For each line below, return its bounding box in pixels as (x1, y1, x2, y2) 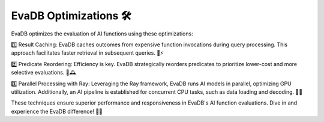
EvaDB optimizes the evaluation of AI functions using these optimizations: (11, 30, 193, 37)
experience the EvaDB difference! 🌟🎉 (11, 108, 103, 115)
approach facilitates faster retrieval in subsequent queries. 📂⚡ (11, 49, 164, 56)
